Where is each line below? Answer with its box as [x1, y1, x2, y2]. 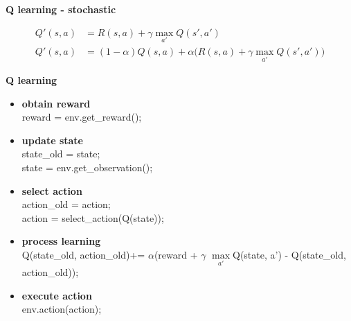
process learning [21, 234, 101, 248]
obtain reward [21, 96, 91, 110]
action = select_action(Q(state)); [21, 210, 164, 225]
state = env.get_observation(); [21, 160, 153, 175]
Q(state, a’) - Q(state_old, [232, 248, 346, 262]
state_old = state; [21, 146, 100, 161]
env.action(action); [21, 302, 102, 316]
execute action [21, 288, 92, 302]
